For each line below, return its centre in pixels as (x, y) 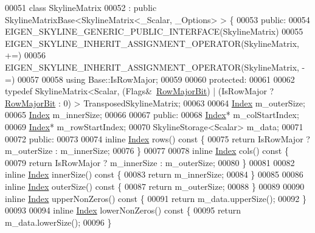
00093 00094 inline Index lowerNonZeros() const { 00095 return (123, 210)
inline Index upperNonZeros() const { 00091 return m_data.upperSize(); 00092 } (156, 198)
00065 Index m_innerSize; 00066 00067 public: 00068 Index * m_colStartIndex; (152, 115)
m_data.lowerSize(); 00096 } (58, 222)
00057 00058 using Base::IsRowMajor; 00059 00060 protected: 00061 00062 (156, 79)
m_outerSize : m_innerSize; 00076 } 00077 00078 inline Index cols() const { (147, 151)
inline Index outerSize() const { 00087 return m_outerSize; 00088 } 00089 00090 (155, 186)
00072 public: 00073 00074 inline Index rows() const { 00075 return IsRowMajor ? (157, 138)
